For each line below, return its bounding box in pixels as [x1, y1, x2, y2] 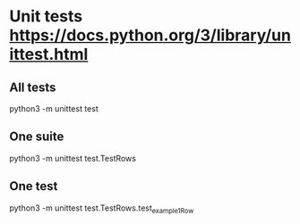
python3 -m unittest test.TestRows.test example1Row [9, 203, 194, 215]
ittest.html [9, 45, 89, 64]
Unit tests [9, 6, 83, 27]
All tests [9, 79, 56, 95]
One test [9, 178, 58, 194]
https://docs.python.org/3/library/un [9, 25, 291, 46]
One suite [9, 129, 64, 145]
